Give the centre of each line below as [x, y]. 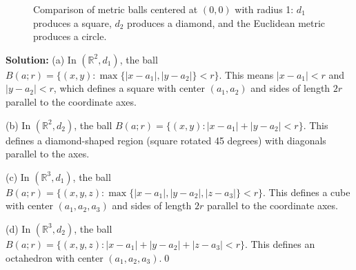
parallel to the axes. [48, 154]
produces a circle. [70, 36]
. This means [246, 74]
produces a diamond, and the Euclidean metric [226, 22]
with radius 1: [264, 9]
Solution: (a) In [41, 59]
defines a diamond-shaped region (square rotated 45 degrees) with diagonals [166, 140]
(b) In [18, 125]
